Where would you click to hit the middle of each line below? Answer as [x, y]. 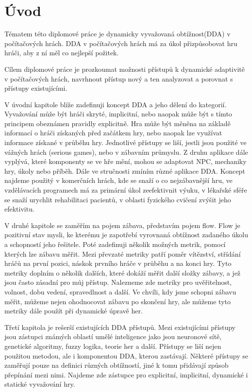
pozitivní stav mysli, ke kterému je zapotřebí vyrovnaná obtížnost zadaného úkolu [126, 235]
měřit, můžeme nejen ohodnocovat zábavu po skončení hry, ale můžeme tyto [118, 301]
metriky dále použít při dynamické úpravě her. [74, 311]
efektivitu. [19, 209]
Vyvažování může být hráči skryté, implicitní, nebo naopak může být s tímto [118, 114]
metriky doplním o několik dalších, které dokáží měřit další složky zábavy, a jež [123, 272]
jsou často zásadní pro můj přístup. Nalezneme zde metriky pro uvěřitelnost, [118, 282]
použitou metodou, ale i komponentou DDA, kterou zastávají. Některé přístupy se [126, 355]
